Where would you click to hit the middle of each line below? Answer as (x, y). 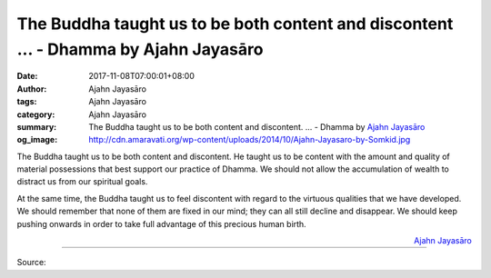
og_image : (37, 140)
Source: (31, 263)
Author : (32, 89)
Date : (27, 76)
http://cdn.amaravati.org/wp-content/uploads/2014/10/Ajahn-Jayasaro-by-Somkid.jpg (250, 140)
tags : (27, 102)
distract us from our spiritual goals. (82, 182)
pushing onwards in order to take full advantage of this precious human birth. (161, 223)
